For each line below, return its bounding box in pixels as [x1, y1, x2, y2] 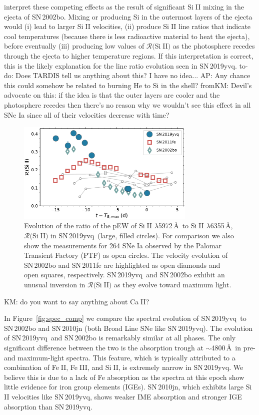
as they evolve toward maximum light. [114, 279, 231, 289]
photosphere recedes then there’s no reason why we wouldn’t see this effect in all [4, 99, 251, 110]
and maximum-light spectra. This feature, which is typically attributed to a [4, 352, 235, 362]
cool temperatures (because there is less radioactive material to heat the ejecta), [4, 31, 250, 41]
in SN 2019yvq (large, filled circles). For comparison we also [50, 230, 234, 241]
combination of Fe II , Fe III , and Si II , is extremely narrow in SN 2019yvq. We [4, 362, 243, 372]
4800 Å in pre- [211, 342, 255, 352]
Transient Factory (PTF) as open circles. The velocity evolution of [24, 250, 228, 260]
